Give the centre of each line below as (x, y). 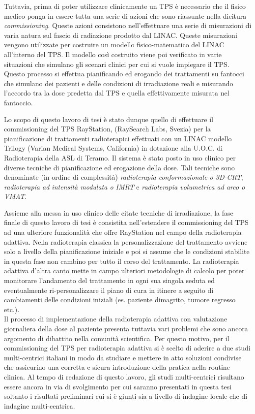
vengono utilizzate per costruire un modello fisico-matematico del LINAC (114, 45)
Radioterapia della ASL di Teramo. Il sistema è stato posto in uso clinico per (120, 157)
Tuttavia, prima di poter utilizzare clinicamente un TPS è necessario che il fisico (125, 6)
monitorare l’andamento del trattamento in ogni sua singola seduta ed (109, 280)
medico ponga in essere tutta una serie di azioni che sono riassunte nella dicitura (125, 16)
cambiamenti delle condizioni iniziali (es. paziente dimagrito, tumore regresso (120, 300)
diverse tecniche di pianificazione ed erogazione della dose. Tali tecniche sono (119, 167)
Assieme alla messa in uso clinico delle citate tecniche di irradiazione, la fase (119, 212)
